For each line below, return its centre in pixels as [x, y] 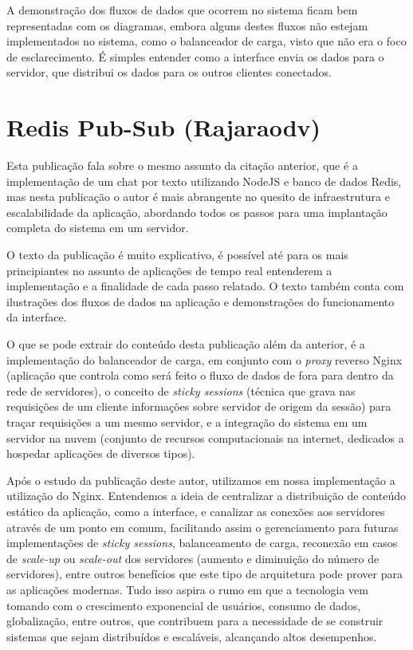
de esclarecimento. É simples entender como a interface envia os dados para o [195, 56]
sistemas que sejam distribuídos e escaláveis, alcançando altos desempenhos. [192, 636]
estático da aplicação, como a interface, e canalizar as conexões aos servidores [196, 511]
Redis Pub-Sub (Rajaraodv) [164, 127]
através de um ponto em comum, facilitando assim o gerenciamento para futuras [203, 527]
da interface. [37, 317]
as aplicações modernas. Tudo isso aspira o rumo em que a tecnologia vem [187, 589]
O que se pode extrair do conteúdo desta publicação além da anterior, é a [186, 344]
